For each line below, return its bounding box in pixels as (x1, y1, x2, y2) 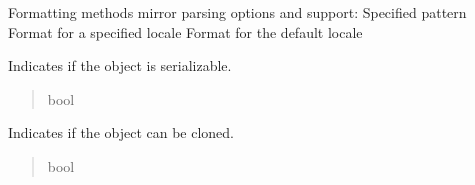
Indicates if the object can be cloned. (8, 122, 235, 143)
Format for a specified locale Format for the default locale (8, 21, 363, 42)
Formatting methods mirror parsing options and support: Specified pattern (8, 2, 467, 22)
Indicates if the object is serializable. (8, 55, 232, 76)
